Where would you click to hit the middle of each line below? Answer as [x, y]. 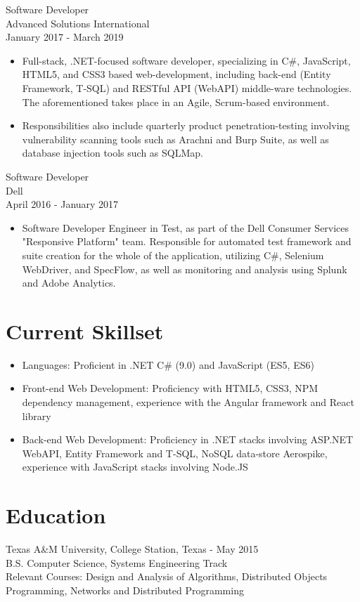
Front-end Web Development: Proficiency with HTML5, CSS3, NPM [170, 388]
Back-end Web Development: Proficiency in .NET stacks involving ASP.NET [188, 439]
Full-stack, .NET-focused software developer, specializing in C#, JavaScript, [186, 60]
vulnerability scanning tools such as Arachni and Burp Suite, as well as [175, 139]
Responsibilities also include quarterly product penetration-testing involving [186, 125]
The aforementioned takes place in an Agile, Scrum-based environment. [176, 102]
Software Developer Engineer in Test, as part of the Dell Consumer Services [186, 227]
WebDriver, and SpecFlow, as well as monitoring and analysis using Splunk [185, 269]
